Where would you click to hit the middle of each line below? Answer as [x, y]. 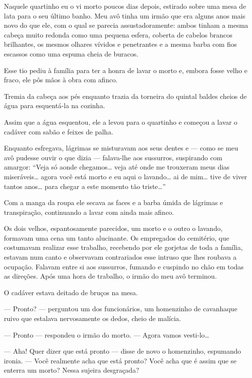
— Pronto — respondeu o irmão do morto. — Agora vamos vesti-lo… [107, 334]
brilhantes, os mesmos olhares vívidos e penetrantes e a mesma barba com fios [120, 44]
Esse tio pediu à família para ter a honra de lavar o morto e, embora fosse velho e [126, 70]
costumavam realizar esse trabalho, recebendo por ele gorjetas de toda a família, [123, 247]
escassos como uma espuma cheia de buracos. [71, 53]
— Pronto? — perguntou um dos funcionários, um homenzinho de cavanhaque [121, 309]
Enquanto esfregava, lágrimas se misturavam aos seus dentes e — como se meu [121, 148]
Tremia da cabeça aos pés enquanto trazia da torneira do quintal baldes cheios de [125, 96]
